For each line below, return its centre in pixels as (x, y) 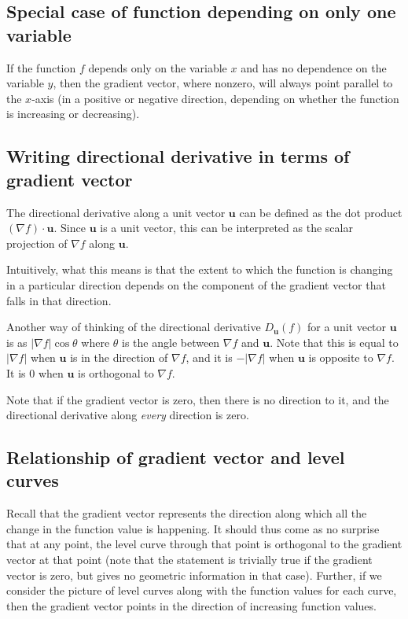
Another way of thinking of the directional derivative (134, 327)
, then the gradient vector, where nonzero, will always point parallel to (223, 83)
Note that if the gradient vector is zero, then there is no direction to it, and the (198, 399)
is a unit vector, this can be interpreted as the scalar (226, 228)
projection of (37, 243)
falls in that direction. (59, 300)
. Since (70, 228)
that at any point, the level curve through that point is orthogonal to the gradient (204, 544)
